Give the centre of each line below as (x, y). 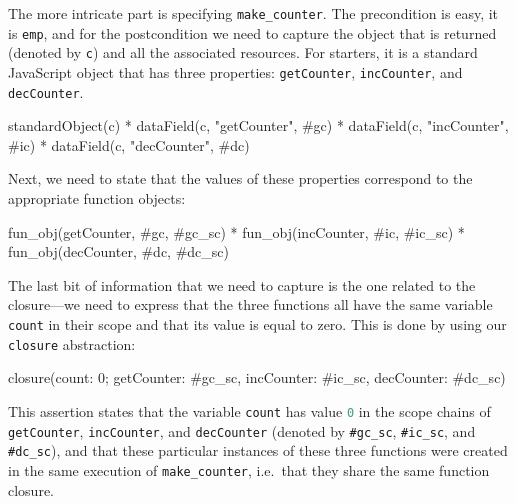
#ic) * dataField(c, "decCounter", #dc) (129, 144)
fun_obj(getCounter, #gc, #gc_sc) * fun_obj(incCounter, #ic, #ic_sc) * (236, 231)
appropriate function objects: (97, 198)
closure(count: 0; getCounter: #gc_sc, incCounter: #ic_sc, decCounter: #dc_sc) (257, 377)
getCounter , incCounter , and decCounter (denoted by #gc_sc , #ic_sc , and (242, 430)
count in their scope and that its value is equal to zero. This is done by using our (257, 324)
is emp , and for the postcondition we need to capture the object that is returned (252, 32)
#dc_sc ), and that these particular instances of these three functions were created (258, 450)
